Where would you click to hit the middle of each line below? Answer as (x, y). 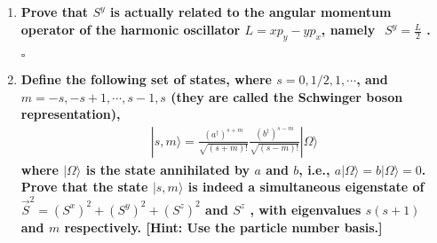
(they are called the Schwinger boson (287, 96)
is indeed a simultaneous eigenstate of (306, 187)
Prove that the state (84, 187)
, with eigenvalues (306, 209)
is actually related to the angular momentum (251, 12)
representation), (71, 114)
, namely (348, 29)
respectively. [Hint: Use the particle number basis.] (223, 227)
